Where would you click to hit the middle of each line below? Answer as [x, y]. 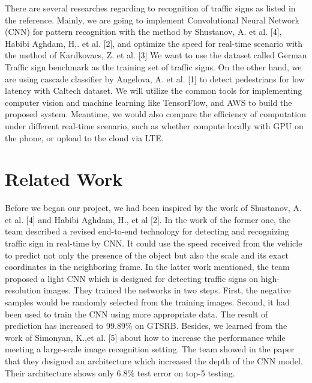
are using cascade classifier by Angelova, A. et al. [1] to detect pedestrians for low [155, 78]
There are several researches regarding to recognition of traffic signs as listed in [150, 8]
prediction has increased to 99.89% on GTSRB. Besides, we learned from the [146, 326]
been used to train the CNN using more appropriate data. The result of [136, 314]
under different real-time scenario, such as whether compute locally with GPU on [154, 125]
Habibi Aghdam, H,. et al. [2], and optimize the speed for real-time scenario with [154, 43]
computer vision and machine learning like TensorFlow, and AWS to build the [148, 102]
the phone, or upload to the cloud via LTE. [84, 137]
